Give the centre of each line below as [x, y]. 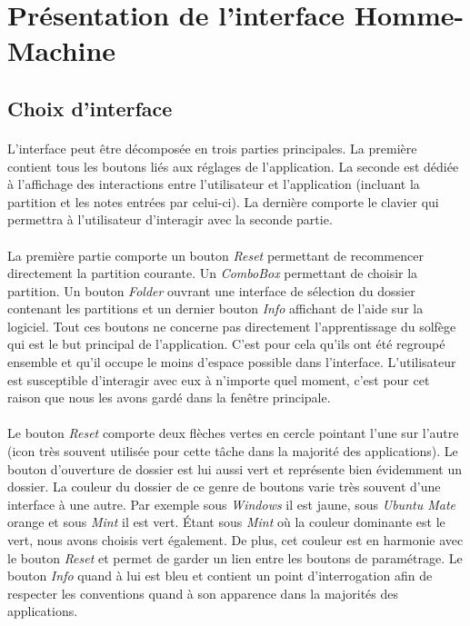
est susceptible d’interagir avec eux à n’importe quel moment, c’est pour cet [219, 379]
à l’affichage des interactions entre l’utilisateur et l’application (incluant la [214, 184]
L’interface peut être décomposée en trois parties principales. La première [212, 148]
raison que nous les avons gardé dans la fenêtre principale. [169, 397]
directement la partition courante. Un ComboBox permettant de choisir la [213, 273]
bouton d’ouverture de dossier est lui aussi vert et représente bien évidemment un [235, 468]
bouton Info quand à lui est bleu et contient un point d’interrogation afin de [220, 576]
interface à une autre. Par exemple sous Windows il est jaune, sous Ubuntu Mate [231, 504]
